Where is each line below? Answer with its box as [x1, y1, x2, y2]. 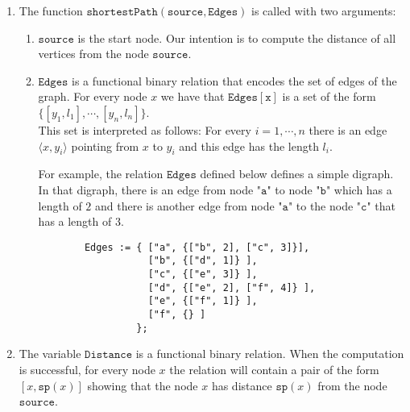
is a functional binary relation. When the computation [135, 345, 404, 362]
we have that [160, 88, 225, 105]
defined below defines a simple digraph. [200, 165, 394, 182]
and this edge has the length [179, 137, 319, 154]
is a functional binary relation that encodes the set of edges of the [72, 72, 397, 89]
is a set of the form [282, 88, 376, 105]
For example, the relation [38, 165, 164, 182]
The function [19, 2, 83, 19]
